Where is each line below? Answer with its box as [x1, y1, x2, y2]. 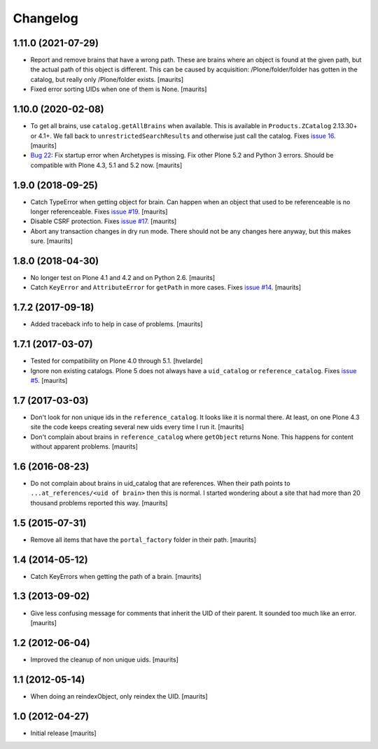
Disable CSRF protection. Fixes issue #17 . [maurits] [30, 217, 177, 225]
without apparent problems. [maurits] [30, 442, 138, 451]
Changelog [13, 10, 78, 26]
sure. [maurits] [30, 237, 73, 245]
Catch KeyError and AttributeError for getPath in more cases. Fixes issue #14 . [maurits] [30, 283, 301, 292]
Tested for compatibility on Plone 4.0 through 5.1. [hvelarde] [30, 357, 203, 365]
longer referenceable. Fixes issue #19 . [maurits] [30, 207, 168, 216]
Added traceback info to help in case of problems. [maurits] [30, 320, 203, 328]
